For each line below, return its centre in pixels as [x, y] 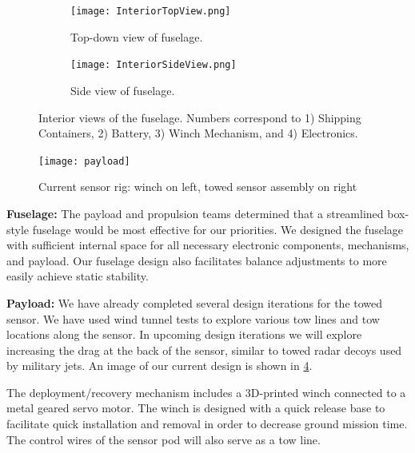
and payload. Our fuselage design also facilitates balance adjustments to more [197, 260]
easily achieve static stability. [78, 276]
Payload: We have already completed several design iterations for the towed [195, 302]
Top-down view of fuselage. [137, 36]
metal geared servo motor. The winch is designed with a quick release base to [196, 408]
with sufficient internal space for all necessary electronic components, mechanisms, [208, 245]
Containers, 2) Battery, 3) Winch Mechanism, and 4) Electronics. [198, 133]
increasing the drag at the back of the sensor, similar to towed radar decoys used [204, 350]
